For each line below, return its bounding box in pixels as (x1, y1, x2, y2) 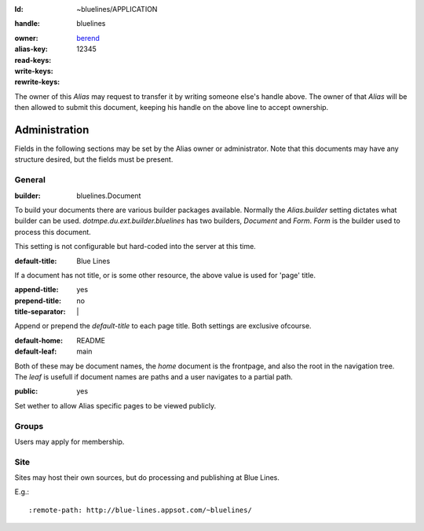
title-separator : (14, 307, 66, 317)
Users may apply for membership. (14, 437, 125, 446)
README (76, 335, 106, 345)
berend (76, 33, 100, 42)
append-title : (14, 285, 59, 295)
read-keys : (14, 55, 52, 64)
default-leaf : (14, 346, 57, 357)
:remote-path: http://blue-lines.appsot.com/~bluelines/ (28, 505, 253, 515)
